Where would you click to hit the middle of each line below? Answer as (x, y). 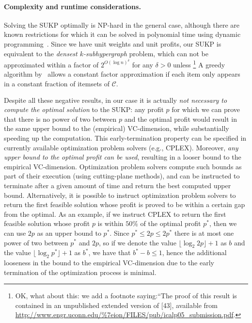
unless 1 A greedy (199, 64)
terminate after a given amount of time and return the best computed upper (118, 185)
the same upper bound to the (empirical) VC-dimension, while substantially (117, 128)
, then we (223, 223)
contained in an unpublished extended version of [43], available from (116, 305)
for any (142, 64)
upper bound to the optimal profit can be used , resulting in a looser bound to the (123, 157)
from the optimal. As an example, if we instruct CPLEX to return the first (115, 214)
